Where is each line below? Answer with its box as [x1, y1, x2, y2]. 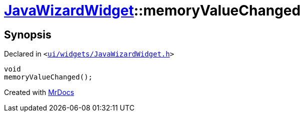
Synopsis [4, 28, 51, 41]
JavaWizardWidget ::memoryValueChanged [4, 2, 301, 19]
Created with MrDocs [4, 88, 74, 97]
